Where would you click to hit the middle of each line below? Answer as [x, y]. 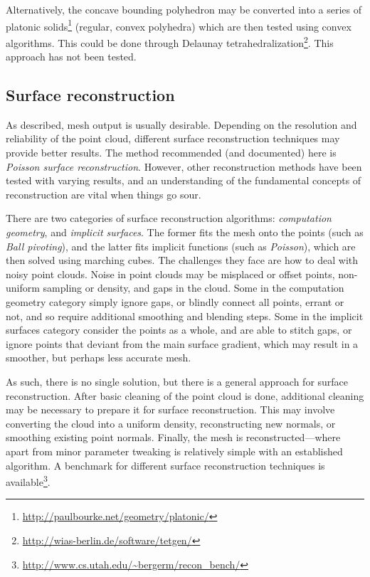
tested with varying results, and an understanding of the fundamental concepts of [184, 180]
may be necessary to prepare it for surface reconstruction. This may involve [170, 409]
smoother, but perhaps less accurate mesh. [99, 358]
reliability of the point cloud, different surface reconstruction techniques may [173, 138]
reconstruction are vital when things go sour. [104, 194]
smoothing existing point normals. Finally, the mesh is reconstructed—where [173, 437]
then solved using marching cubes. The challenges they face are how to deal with [182, 260]
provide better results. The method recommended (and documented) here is [171, 153]
